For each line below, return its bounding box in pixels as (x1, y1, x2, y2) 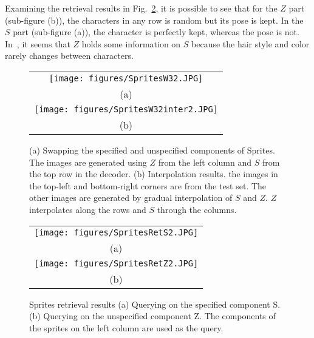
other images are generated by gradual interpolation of (29, 191, 233, 204)
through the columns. (157, 203, 237, 215)
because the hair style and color (191, 37, 310, 50)
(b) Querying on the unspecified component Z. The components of (29, 309, 276, 322)
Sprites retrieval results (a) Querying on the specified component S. (29, 297, 281, 310)
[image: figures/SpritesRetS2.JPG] (34, 227, 199, 237)
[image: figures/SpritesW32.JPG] (49, 73, 203, 83)
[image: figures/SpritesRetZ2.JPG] (34, 258, 199, 268)
